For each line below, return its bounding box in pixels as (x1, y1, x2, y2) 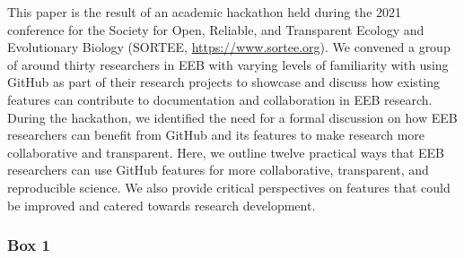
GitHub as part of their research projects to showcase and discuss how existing (7, 73, 441, 91)
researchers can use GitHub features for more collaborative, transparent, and (7, 160, 429, 179)
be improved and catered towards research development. (7, 195, 316, 214)
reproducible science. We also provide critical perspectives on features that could (7, 177, 451, 196)
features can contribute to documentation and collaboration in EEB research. (7, 90, 433, 108)
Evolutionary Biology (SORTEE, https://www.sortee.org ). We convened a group (7, 38, 451, 56)
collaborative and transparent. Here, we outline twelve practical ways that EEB (7, 142, 445, 161)
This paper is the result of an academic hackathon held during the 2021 (7, 3, 402, 21)
